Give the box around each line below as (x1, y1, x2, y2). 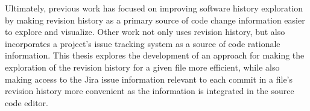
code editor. (5, 96, 48, 109)
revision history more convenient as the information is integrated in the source (5, 84, 294, 97)
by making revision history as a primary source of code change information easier (5, 13, 305, 26)
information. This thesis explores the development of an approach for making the (5, 49, 305, 62)
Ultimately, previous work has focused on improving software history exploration (5, 2, 303, 14)
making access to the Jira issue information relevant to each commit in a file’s (5, 72, 293, 85)
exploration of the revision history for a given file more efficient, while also (5, 60, 280, 73)
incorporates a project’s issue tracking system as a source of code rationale (5, 37, 280, 49)
